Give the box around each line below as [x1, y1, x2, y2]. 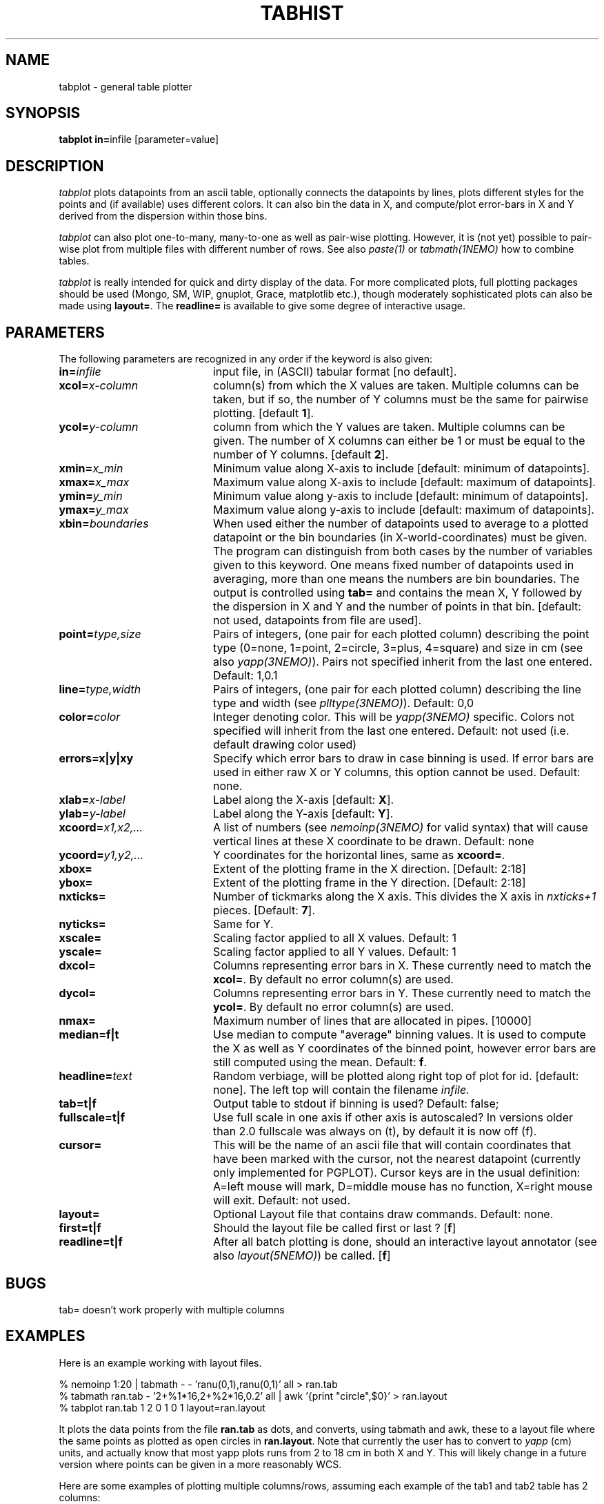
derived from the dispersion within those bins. [59, 210, 268, 222]
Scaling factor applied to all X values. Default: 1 [212, 931, 456, 945]
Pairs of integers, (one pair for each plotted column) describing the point [212, 627, 590, 642]
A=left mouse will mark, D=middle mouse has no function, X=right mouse [212, 1179, 593, 1194]
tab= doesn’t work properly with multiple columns [59, 1303, 285, 1315]
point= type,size [59, 627, 141, 642]
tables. [59, 255, 90, 267]
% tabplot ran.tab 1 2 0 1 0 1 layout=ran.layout [59, 1401, 265, 1414]
